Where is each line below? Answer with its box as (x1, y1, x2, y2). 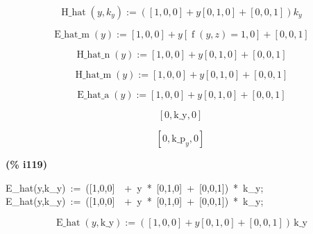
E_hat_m (54, 30, 90, 40)
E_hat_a (77, 90, 110, 100)
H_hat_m (75, 70, 112, 80)
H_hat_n (76, 50, 110, 60)
